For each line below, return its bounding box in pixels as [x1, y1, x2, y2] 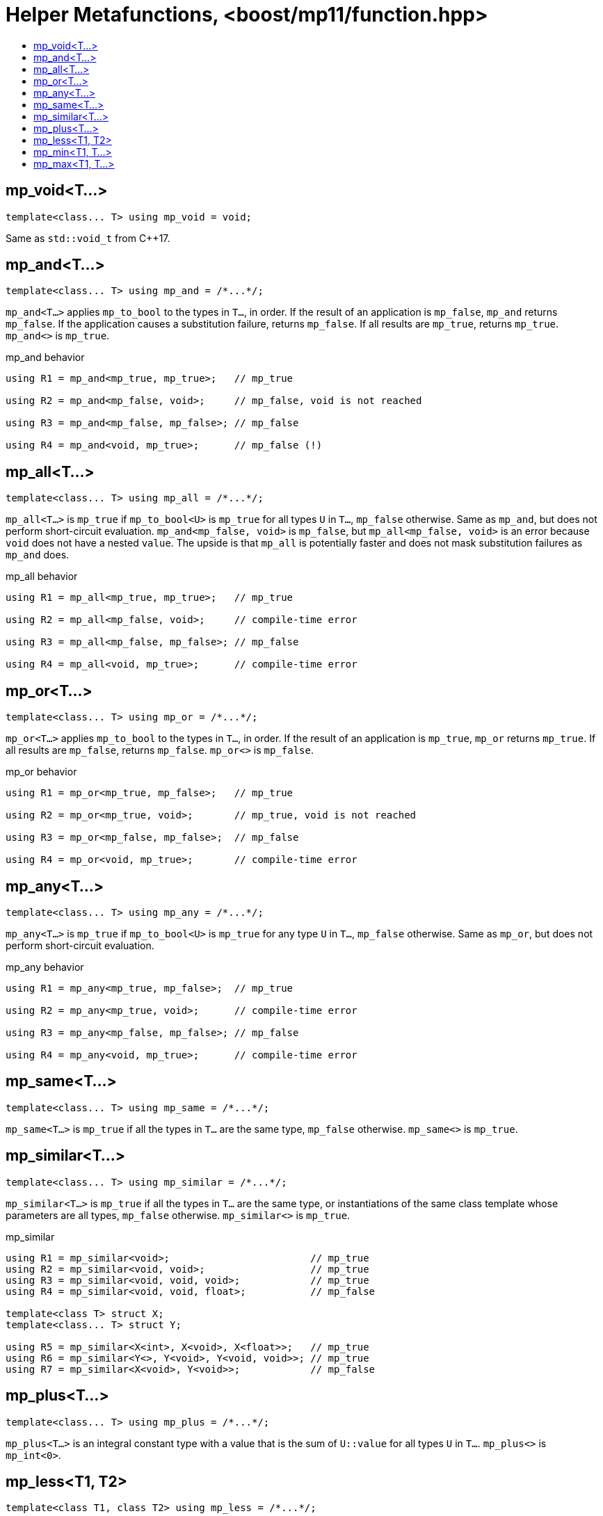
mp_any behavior [6, 960, 84, 973]
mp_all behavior [6, 570, 78, 583]
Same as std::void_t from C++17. [6, 232, 170, 244]
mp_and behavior [6, 351, 85, 364]
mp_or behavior [6, 766, 77, 778]
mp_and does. [6, 549, 70, 561]
